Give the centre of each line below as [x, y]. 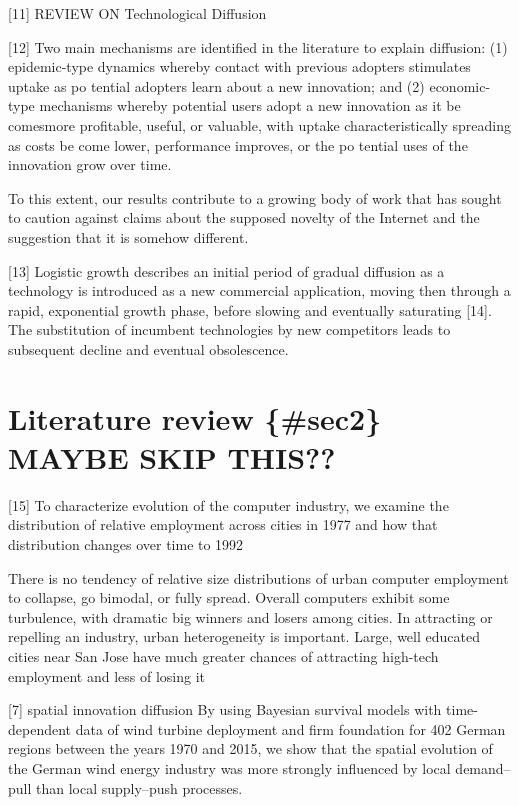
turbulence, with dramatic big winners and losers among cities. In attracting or [250, 616]
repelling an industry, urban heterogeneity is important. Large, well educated [244, 636]
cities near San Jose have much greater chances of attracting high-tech [223, 655]
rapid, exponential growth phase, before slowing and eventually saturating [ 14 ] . [250, 309]
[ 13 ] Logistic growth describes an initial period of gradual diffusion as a [226, 270]
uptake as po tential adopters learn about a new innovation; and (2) [216, 85]
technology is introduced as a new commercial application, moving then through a [259, 290]
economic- [460, 85]
